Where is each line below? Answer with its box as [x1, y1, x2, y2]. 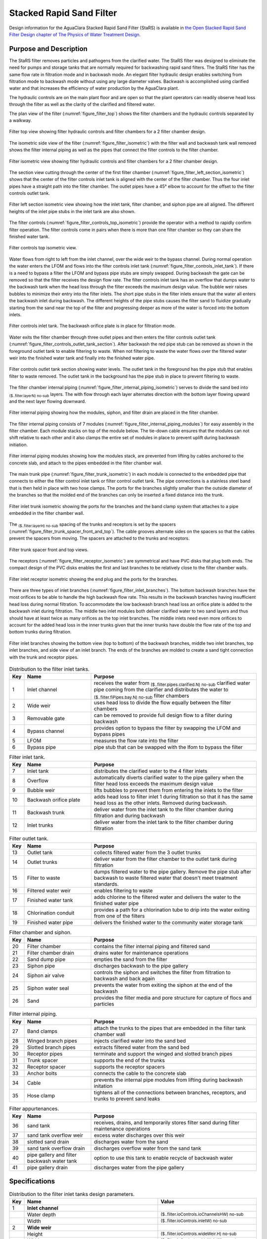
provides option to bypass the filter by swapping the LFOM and [94, 725, 241, 732]
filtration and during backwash [94, 812, 165, 819]
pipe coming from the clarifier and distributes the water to [94, 686, 228, 693]
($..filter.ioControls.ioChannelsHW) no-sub [160, 1212, 244, 1217]
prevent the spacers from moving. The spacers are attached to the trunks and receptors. [9, 535, 190, 541]
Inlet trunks [27, 822, 54, 829]
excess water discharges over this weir [94, 1131, 185, 1138]
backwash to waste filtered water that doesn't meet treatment [94, 874, 238, 881]
